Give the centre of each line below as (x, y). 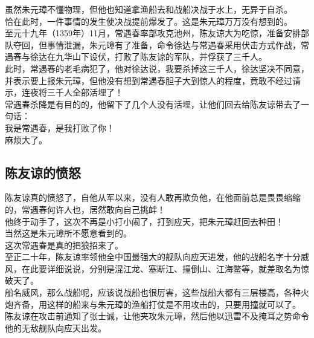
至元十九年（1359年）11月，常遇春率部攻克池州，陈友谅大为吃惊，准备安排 (153, 33)
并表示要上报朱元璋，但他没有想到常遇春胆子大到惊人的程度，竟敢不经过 (149, 80)
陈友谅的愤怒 (43, 172)
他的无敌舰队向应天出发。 (56, 327)
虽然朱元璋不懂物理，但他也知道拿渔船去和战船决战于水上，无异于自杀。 (149, 9)
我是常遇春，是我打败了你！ (60, 127)
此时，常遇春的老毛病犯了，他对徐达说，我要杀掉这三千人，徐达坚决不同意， (157, 68)
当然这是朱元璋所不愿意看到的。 (68, 233)
